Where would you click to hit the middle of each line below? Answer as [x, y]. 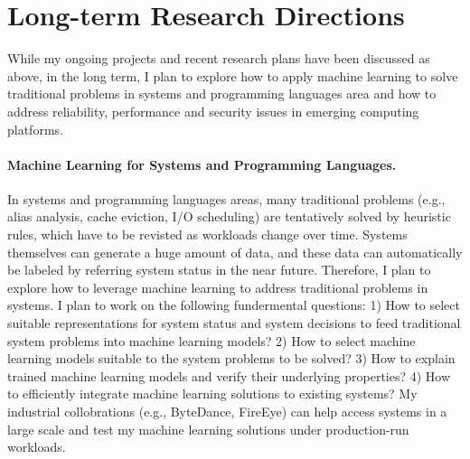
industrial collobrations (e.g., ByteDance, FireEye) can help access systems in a [227, 412]
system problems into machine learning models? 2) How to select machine [211, 340]
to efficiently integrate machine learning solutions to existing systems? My [212, 393]
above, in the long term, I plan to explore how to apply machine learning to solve [233, 75]
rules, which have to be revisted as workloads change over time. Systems [207, 234]
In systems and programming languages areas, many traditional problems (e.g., [226, 198]
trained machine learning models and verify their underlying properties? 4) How [229, 375]
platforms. [35, 129]
